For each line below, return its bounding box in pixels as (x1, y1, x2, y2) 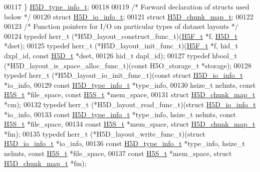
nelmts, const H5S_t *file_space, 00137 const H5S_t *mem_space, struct (4, 148, 232, 158)
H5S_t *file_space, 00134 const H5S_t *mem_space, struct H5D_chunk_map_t (4, 119, 255, 129)
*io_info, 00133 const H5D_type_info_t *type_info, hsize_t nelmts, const (4, 109, 236, 119)
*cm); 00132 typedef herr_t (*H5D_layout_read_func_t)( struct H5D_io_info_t (4, 99, 256, 109)
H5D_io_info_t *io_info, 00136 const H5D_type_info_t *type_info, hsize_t (4, 138, 245, 149)
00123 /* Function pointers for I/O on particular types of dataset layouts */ (4, 21, 238, 31)
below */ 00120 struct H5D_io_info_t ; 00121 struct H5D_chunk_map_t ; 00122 (4, 11, 253, 21)
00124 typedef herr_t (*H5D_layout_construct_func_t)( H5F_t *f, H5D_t (4, 30, 237, 41)
